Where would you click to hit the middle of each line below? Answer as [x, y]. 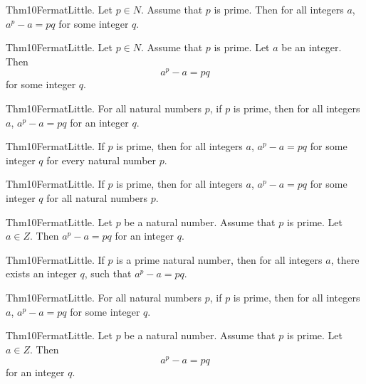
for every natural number [101, 160]
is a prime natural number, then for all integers [219, 259]
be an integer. [312, 47]
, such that [108, 273]
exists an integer [41, 273]
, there [345, 259]
